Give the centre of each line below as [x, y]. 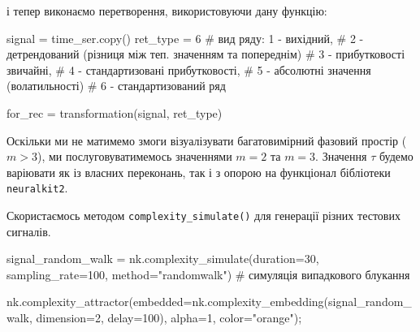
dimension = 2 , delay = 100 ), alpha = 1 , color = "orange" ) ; [169, 318]
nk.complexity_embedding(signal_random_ [302, 302]
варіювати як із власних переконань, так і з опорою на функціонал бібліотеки [199, 172]
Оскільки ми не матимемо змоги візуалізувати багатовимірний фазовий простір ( [207, 140]
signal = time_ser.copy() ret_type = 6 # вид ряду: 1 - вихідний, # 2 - [185, 38]
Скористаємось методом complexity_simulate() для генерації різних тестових [204, 215]
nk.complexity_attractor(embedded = [100, 302]
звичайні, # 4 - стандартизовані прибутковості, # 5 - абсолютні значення [189, 69]
